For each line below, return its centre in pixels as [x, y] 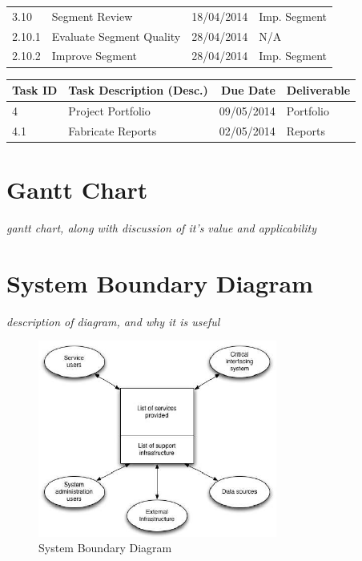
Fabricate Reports [113, 130]
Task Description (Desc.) [138, 90]
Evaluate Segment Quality [116, 36]
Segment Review [92, 16]
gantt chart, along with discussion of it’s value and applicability [162, 227]
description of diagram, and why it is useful [113, 321]
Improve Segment [94, 56]
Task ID [35, 90]
